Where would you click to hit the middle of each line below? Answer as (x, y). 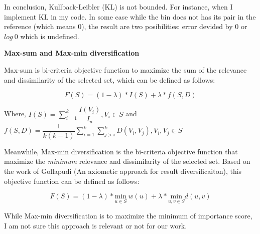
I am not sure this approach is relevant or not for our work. (96, 225)
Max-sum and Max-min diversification (72, 53)
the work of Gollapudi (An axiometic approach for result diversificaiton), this (123, 171)
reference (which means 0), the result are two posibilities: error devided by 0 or (126, 26)
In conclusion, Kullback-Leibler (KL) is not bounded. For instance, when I (118, 7)
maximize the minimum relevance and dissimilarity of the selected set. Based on (127, 161)
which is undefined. (50, 36)
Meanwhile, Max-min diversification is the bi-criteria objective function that (121, 151)
